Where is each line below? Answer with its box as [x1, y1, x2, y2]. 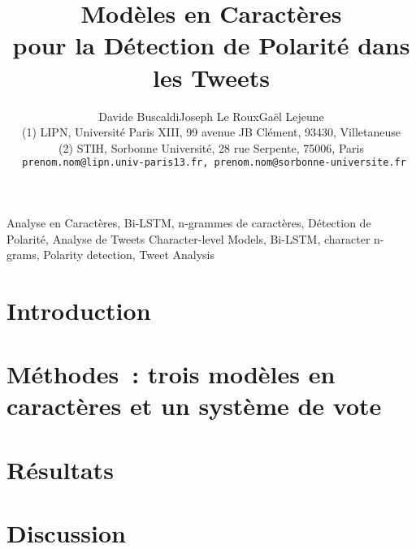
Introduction [6, 293, 151, 326]
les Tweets [153, 60, 270, 93]
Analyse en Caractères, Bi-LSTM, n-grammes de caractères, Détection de [6, 214, 371, 231]
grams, [6, 246, 40, 263]
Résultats [6, 452, 114, 486]
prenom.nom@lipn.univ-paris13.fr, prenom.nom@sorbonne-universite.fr [22, 157, 406, 169]
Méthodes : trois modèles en [6, 357, 336, 391]
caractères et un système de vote [6, 389, 382, 422]
